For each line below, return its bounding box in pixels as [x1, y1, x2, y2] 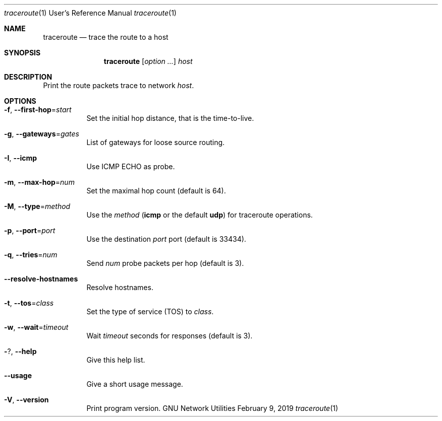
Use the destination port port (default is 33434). [86, 235, 246, 243]
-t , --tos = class [4, 299, 54, 307]
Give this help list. [86, 356, 145, 364]
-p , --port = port [4, 226, 56, 235]
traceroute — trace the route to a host [43, 33, 169, 41]
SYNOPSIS [4, 48, 41, 57]
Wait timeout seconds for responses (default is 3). [86, 331, 253, 340]
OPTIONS [4, 97, 36, 105]
